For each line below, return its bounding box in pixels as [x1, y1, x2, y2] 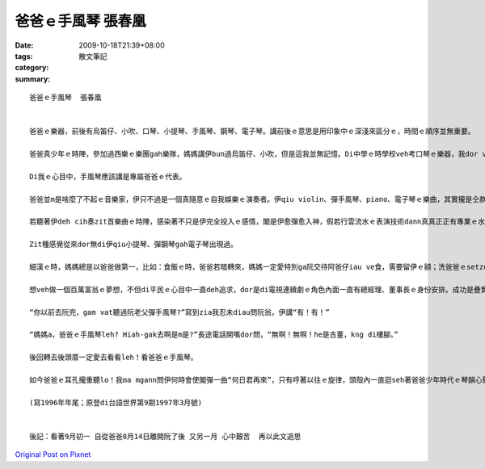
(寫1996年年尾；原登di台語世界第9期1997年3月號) [29, 398, 203, 407]
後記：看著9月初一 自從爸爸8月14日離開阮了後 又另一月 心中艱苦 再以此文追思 [29, 432, 302, 441]
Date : [15, 40, 34, 50]
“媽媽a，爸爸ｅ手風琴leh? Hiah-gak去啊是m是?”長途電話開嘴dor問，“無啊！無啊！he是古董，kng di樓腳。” [29, 330, 399, 339]
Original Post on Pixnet [15, 450, 91, 459]
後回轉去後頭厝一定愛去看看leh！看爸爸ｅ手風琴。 [29, 353, 198, 362]
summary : [15, 73, 51, 84]
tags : [15, 51, 33, 61]
